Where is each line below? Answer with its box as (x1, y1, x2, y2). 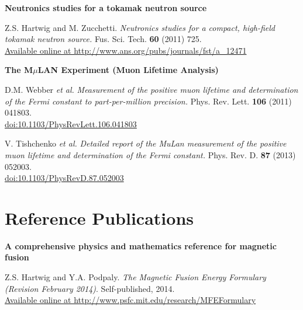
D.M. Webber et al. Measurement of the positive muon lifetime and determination (5, 83, 298, 95)
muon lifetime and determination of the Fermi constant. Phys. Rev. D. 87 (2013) (5, 148, 296, 161)
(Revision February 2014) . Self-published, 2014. (5, 282, 175, 294)
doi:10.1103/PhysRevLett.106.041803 (5, 117, 137, 130)
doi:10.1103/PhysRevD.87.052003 (5, 172, 124, 184)
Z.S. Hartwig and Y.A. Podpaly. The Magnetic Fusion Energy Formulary (5, 271, 266, 283)
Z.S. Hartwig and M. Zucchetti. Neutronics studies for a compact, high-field (5, 21, 276, 33)
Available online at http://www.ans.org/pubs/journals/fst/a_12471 (5, 44, 247, 56)
